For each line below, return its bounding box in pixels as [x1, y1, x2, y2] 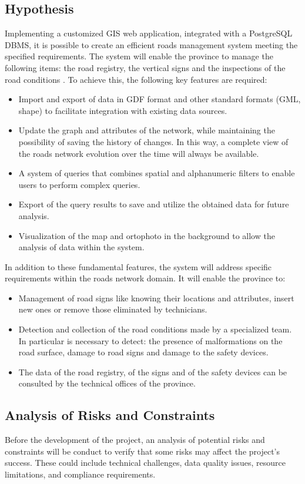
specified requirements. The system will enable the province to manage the [5, 50, 273, 62]
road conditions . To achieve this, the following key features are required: [5, 73, 267, 85]
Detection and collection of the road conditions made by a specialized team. [18, 323, 292, 335]
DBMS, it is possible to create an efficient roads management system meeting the [5, 38, 298, 51]
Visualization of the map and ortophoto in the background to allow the [18, 229, 275, 241]
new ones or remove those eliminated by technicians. [18, 303, 207, 315]
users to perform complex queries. [18, 178, 140, 190]
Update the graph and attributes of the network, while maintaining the [18, 124, 275, 136]
